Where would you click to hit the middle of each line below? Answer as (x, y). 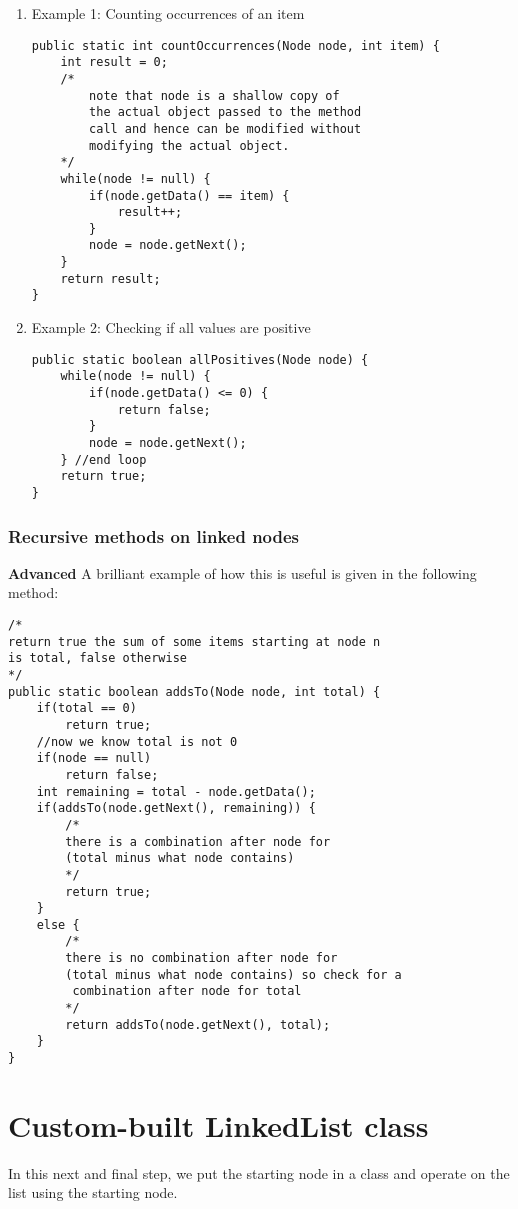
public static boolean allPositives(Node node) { (200, 359)
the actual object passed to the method (225, 112)
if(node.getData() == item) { (189, 195)
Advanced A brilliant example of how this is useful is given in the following (242, 572)
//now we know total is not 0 (137, 741)
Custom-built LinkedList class (218, 1124)
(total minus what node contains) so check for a (233, 974)
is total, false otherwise (97, 658)
